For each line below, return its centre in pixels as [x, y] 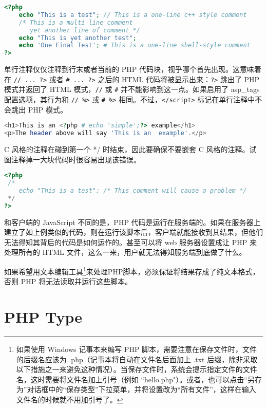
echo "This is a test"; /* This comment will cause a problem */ [133, 190]
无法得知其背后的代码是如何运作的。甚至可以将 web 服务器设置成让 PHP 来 [130, 242]
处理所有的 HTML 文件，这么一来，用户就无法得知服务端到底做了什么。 [125, 252]
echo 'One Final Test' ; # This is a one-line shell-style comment [135, 45]
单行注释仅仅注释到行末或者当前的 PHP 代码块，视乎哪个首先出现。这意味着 [133, 69]
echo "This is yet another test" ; [78, 38]
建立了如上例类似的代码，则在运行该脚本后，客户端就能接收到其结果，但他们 [133, 232]
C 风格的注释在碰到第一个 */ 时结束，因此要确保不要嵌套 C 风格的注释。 [127, 149]
